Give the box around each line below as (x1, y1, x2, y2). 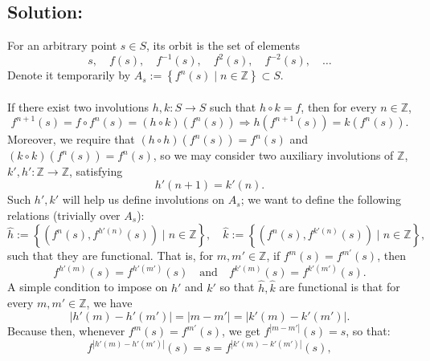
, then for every (301, 98, 377, 115)
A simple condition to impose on (7, 278, 168, 295)
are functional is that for (279, 278, 400, 295)
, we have (86, 294, 133, 311)
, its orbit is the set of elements (146, 37, 300, 54)
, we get (222, 322, 260, 339)
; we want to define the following (240, 191, 402, 208)
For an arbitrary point (7, 37, 117, 54)
